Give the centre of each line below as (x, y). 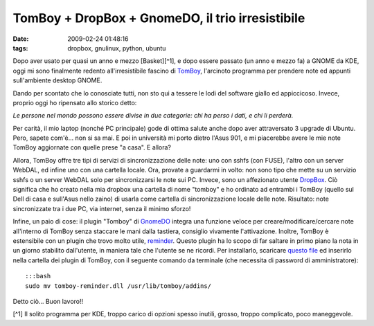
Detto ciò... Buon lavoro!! (48, 301)
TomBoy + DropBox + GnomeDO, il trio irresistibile (159, 18)
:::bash (38, 276)
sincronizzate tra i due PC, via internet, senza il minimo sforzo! (102, 208)
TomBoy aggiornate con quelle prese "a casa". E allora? (92, 147)
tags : (20, 48)
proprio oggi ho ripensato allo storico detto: (75, 102)
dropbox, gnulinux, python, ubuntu (117, 48)
